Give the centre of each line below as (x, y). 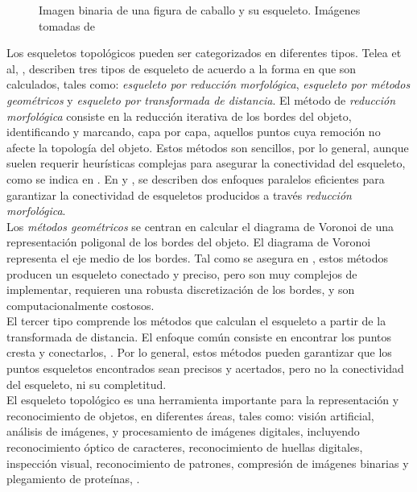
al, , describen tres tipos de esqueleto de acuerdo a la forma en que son (182, 68)
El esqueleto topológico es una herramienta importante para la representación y (203, 400)
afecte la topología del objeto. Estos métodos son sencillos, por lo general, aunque (208, 147)
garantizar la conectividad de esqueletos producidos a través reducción (179, 194)
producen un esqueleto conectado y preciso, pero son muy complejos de (182, 273)
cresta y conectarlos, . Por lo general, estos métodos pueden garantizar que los (199, 352)
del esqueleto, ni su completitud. (87, 384)
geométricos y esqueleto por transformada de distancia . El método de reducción (201, 99)
